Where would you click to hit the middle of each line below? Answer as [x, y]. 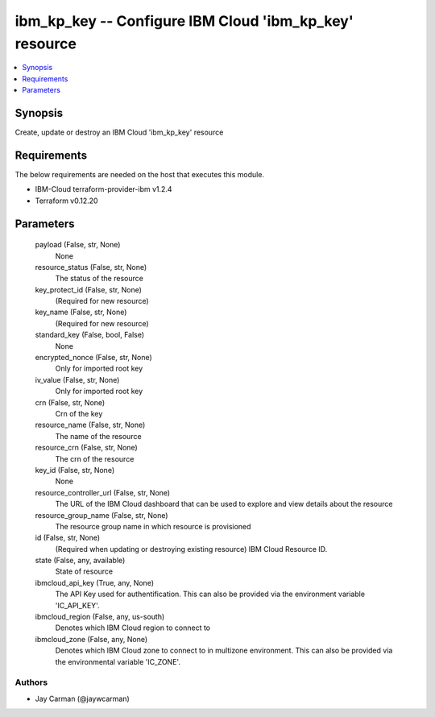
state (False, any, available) [80, 561]
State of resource [84, 571]
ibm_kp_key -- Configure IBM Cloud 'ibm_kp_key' [184, 21]
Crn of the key [79, 413]
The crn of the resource [95, 458]
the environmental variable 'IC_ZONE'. [118, 661]
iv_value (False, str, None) [77, 379]
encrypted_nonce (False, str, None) [93, 358]
